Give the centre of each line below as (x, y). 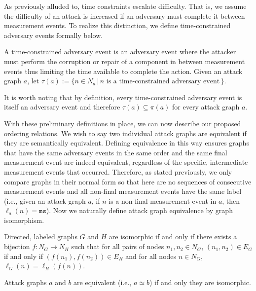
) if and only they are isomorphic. (200, 282)
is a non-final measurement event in (163, 200)
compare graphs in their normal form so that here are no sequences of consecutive (128, 181)
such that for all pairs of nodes (118, 246)
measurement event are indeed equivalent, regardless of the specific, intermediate (126, 162)
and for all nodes (151, 256)
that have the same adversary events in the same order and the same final (116, 152)
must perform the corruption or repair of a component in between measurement (125, 61)
